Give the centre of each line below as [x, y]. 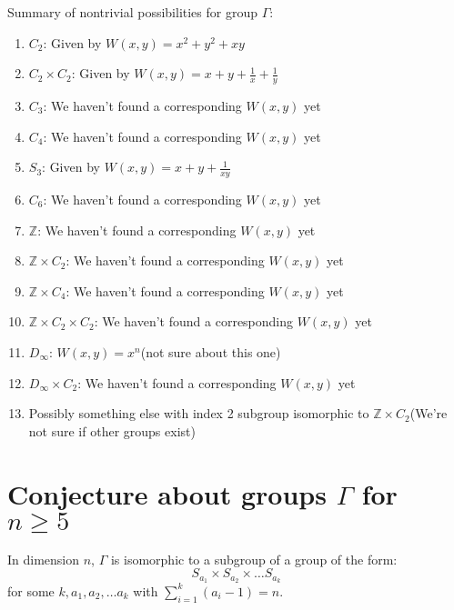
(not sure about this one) [211, 352]
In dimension [44, 559]
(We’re [429, 413]
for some [31, 590]
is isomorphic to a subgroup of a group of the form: [254, 559]
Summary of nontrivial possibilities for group [133, 12]
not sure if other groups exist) [112, 430]
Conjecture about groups [167, 493]
